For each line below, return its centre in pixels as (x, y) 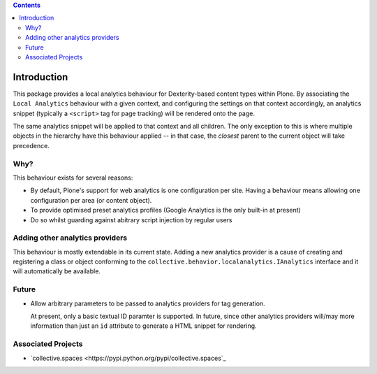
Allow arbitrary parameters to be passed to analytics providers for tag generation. (148, 303)
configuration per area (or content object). (91, 200)
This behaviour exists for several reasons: (73, 178)
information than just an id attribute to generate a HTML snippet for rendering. (144, 326)
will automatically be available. (57, 271)
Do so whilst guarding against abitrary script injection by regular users (131, 220)
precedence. (31, 145)
